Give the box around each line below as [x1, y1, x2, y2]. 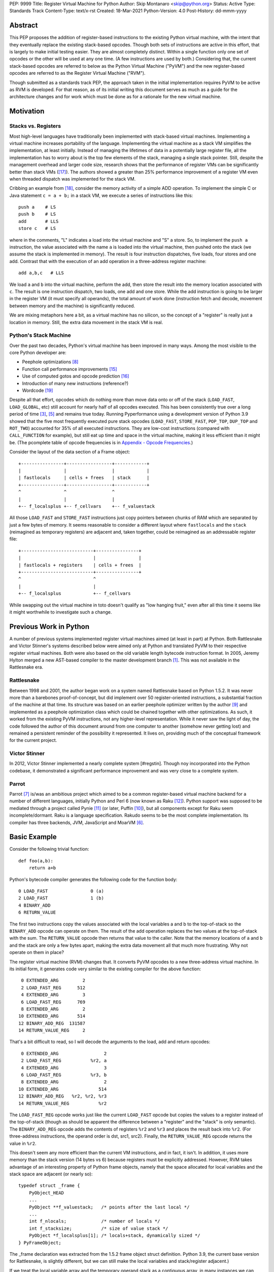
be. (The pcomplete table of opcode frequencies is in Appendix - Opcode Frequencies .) [9, 439, 193, 445]
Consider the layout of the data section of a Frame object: [9, 449, 130, 455]
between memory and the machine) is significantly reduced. [9, 303, 135, 309]
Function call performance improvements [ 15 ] [22, 366, 117, 372]
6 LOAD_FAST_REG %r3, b [21, 1072, 107, 1078]
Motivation [9, 107, 45, 115]
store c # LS [18, 225, 56, 232]
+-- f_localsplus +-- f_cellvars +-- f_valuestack [18, 503, 155, 509]
